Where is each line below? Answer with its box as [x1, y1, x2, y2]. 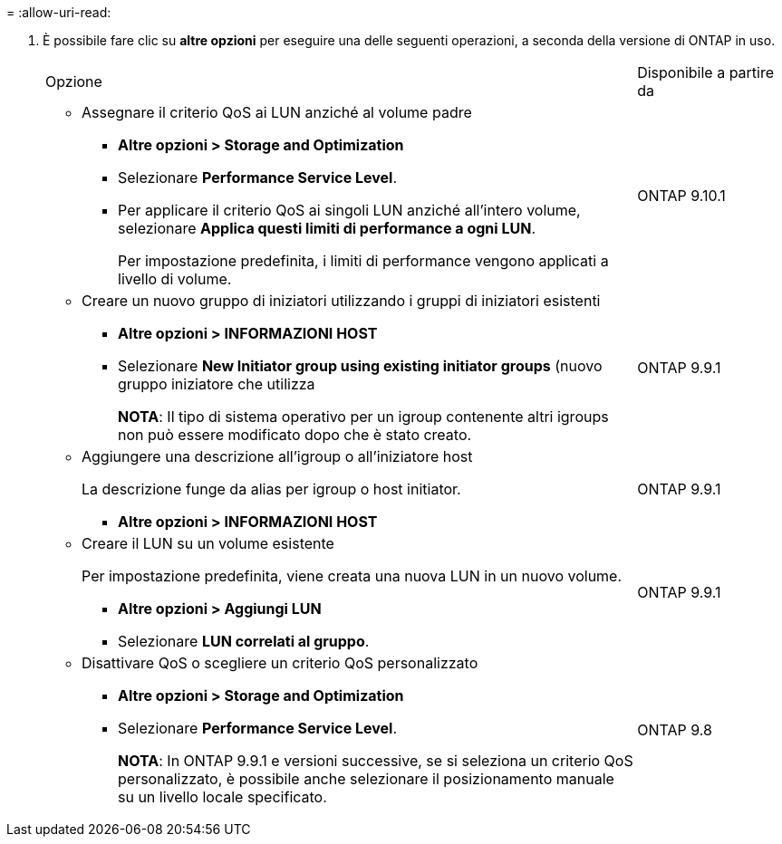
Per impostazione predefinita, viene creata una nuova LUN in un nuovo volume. [82, 567, 623, 585]
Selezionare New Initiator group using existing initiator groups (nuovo [118, 357, 603, 375]
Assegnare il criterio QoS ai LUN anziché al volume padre [82, 103, 472, 121]
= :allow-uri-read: [6, 5, 111, 20]
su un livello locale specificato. [118, 788, 327, 806]
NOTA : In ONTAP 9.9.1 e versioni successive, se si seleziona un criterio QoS [118, 752, 633, 770]
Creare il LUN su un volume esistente [82, 534, 334, 552]
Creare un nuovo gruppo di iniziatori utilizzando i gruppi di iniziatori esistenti [82, 292, 601, 310]
